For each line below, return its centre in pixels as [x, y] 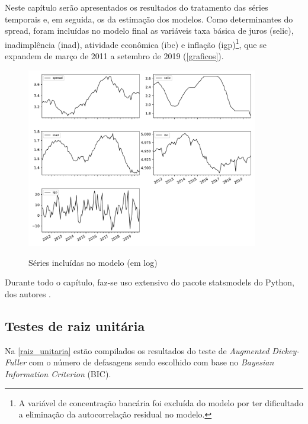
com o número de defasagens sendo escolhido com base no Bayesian [151, 362]
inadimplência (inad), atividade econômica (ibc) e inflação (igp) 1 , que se [136, 43]
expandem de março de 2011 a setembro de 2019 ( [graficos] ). [114, 56]
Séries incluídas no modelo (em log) [93, 262]
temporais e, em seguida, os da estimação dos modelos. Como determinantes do [149, 19]
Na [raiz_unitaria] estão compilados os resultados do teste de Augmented [137, 350]
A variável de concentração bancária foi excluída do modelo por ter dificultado [161, 402]
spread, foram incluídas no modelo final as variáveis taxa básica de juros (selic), [149, 30]
